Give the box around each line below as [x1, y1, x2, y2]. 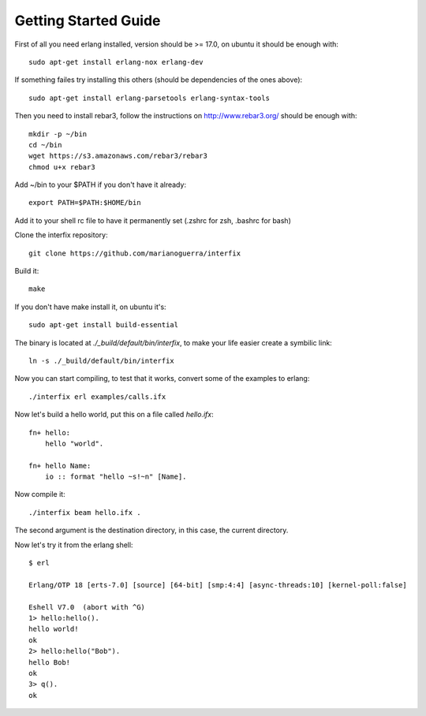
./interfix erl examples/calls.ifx [28, 392, 166, 401]
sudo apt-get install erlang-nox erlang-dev [28, 58, 204, 66]
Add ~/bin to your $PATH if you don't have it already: [14, 180, 187, 189]
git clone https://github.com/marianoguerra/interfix [28, 248, 241, 258]
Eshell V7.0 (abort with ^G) [28, 602, 146, 611]
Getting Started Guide [14, 12, 161, 29]
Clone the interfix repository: [14, 230, 108, 240]
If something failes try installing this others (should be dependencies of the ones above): [14, 75, 303, 84]
